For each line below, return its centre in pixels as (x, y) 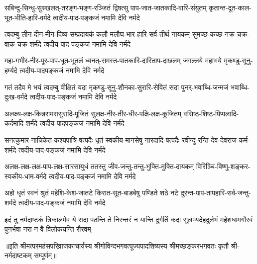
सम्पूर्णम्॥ (45, 255)
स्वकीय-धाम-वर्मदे (26, 176)
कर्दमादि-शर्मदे (21, 123)
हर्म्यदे (11, 70)
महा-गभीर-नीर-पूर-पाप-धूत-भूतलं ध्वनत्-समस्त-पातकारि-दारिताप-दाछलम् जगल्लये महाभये (113, 60)
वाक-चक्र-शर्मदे (23, 44)
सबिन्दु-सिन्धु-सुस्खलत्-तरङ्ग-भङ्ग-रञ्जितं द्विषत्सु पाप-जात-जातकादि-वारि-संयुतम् (106, 7)
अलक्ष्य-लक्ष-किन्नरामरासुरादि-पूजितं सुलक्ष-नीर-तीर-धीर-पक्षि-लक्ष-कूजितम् (93, 113)
